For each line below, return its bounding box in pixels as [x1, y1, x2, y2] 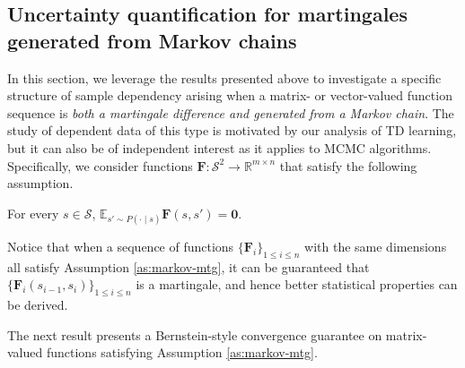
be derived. [7, 295, 68, 314]
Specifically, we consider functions [7, 156, 193, 175]
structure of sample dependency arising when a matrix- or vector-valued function [7, 86, 452, 105]
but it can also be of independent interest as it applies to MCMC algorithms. [7, 138, 432, 157]
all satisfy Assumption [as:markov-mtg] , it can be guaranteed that [7, 257, 370, 276]
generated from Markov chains [7, 26, 297, 54]
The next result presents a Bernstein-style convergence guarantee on [7, 325, 382, 344]
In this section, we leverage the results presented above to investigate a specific [7, 68, 442, 87]
